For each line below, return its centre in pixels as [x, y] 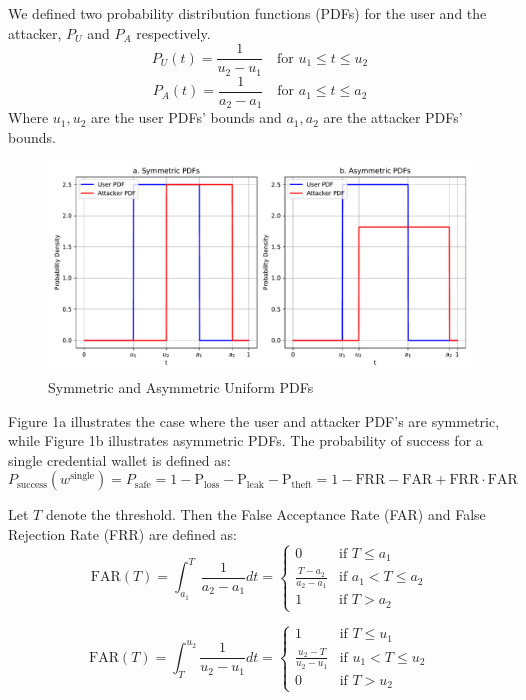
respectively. [173, 32]
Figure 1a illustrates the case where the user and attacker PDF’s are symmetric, [254, 420]
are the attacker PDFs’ [393, 117]
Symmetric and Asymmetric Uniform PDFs [181, 387]
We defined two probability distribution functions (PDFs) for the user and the [247, 13]
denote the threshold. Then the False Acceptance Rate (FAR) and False [265, 514]
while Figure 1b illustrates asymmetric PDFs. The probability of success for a [245, 440]
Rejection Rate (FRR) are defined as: [122, 533]
